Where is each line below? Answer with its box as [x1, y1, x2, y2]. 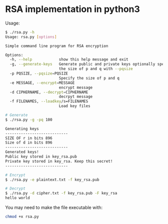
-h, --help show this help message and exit [9, 57, 128, 62]
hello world [5, 195, 30, 200]
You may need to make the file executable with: [5, 204, 103, 210]
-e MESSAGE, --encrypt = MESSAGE [9, 80, 75, 85]
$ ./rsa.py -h [5, 29, 35, 34]
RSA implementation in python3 [5, 3, 140, 15]
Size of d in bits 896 [5, 140, 52, 145]
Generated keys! [5, 149, 39, 154]
